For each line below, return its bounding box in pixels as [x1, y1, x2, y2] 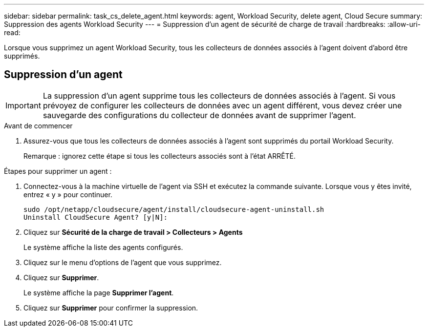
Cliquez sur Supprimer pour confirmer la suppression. [23, 303, 198, 312]
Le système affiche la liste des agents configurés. [23, 243, 183, 251]
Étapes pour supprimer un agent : [4, 166, 112, 175]
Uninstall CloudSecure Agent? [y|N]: [23, 213, 168, 221]
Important [5, 100, 41, 110]
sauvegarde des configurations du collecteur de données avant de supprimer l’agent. [43, 110, 356, 120]
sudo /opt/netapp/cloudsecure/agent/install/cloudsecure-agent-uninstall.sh [23, 205, 324, 213]
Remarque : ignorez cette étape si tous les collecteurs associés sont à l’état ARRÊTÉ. [23, 151, 296, 160]
